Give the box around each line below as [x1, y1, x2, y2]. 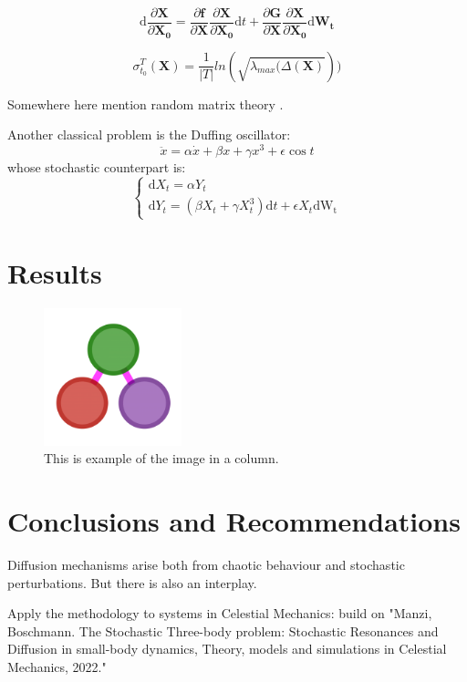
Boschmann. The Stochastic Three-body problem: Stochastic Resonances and [7, 621, 439, 640]
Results [7, 253, 102, 291]
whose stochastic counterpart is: [7, 157, 186, 176]
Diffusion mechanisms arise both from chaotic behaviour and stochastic [7, 555, 405, 574]
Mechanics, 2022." [7, 656, 107, 676]
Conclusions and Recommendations [7, 502, 461, 540]
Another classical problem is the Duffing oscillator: [7, 125, 291, 144]
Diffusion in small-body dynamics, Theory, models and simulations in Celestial [7, 639, 447, 658]
